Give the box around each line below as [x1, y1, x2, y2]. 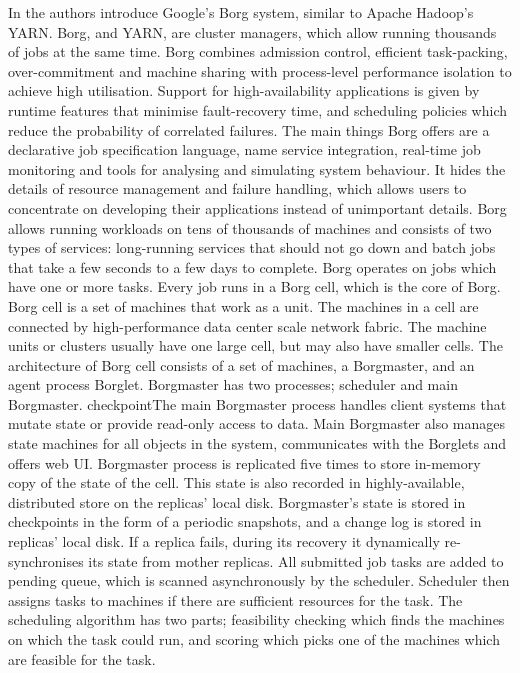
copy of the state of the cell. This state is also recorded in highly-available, [8, 472, 465, 493]
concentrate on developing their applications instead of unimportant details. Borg [8, 197, 507, 218]
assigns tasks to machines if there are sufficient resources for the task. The [8, 589, 463, 610]
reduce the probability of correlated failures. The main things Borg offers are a [8, 119, 490, 140]
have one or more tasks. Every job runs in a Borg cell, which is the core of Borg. [8, 276, 501, 297]
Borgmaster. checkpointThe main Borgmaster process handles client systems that [8, 393, 507, 414]
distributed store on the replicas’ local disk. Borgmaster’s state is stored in [8, 491, 466, 512]
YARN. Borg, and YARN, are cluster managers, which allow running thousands [8, 21, 497, 42]
